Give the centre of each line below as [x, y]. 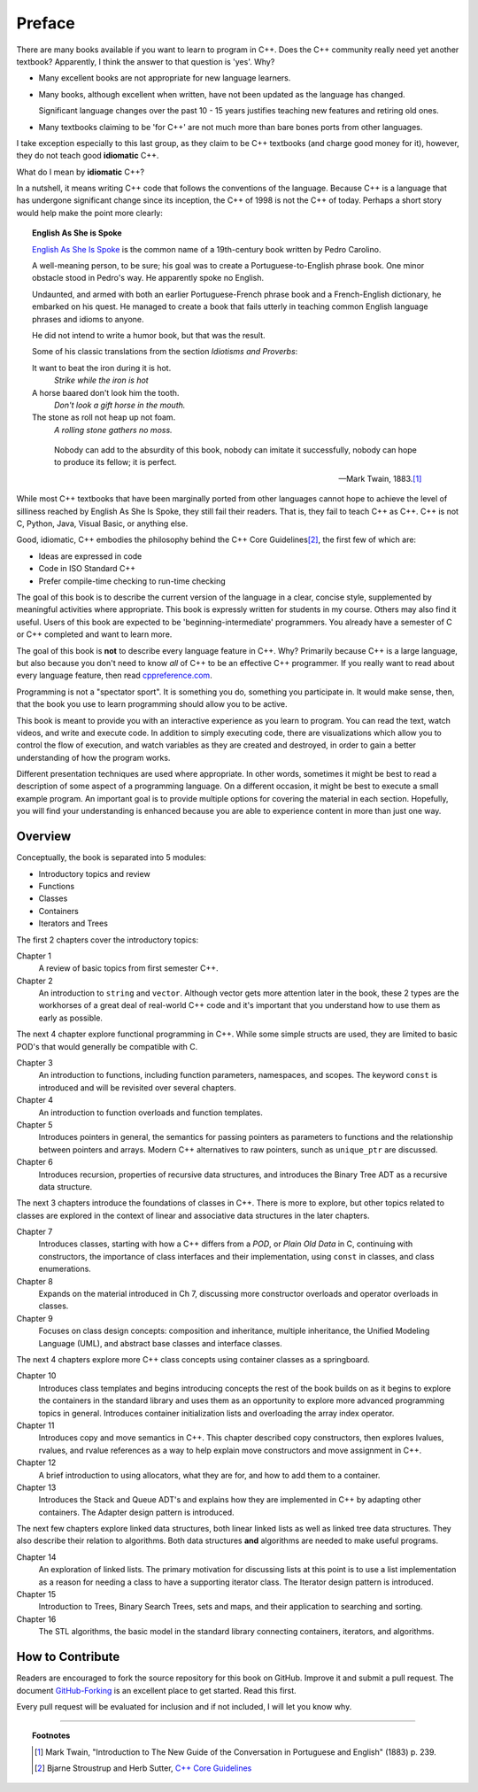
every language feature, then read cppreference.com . [114, 675]
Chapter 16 [36, 1619]
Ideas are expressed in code [90, 556]
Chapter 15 [36, 1594]
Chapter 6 [35, 1162]
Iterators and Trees [73, 923]
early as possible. [71, 1018]
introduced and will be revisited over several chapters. [137, 1087]
